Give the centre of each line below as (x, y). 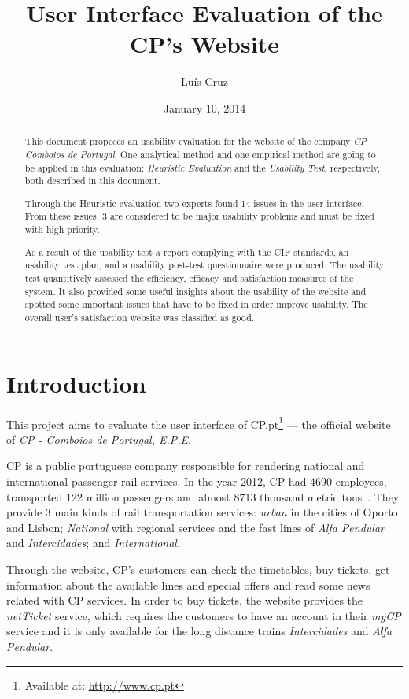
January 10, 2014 (204, 107)
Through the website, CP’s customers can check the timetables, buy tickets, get (198, 569)
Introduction (76, 383)
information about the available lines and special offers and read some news (188, 584)
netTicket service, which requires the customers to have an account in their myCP (204, 615)
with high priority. (62, 229)
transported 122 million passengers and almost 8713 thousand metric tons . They (203, 496)
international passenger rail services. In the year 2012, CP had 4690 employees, (197, 481)
